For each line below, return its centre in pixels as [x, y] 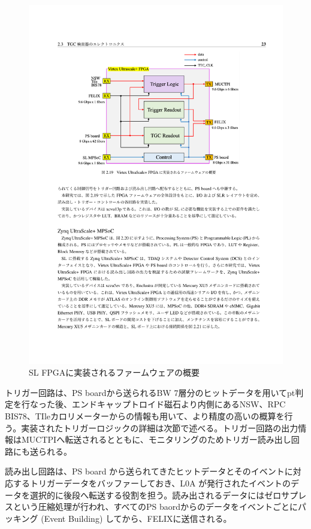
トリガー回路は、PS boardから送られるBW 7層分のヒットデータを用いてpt [150, 392]
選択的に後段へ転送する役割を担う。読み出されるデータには [147, 495]
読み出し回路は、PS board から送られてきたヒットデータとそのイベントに [149, 471]
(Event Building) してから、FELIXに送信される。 [136, 518]
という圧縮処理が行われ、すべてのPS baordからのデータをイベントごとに [155, 507]
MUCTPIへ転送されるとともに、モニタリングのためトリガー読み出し [156, 439]
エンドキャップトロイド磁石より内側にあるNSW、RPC [179, 404]
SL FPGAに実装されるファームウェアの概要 [114, 372]
